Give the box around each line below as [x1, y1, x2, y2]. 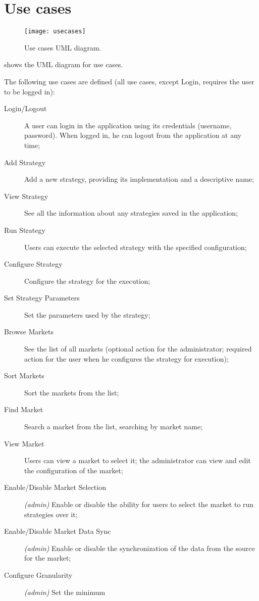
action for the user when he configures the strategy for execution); [24, 353, 229, 364]
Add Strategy [4, 157, 46, 167]
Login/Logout [4, 103, 47, 114]
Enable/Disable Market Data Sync [4, 526, 111, 536]
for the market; [24, 553, 71, 563]
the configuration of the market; [24, 465, 123, 475]
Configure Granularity [4, 569, 73, 580]
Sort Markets [4, 370, 44, 381]
